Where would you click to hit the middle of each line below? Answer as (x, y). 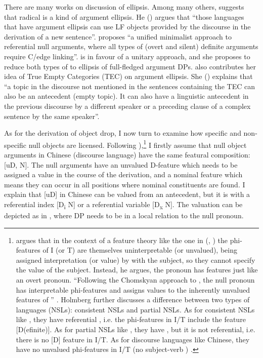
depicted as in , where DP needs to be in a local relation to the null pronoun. (124, 215)
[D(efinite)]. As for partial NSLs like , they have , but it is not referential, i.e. (136, 329)
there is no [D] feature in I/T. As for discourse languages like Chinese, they (133, 339)
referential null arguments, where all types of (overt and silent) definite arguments (131, 46)
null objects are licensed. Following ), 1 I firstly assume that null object (138, 144)
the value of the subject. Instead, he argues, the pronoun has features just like (137, 270)
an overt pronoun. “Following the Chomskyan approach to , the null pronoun (135, 280)
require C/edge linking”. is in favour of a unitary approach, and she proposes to (127, 56)
